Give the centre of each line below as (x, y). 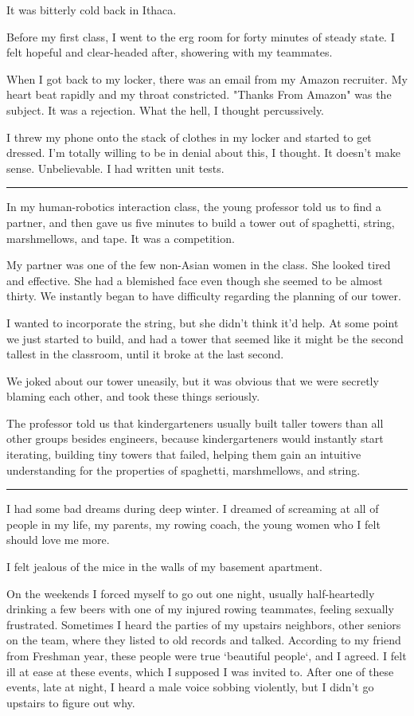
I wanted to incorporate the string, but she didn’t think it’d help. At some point (203, 322)
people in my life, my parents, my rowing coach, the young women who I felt (193, 524)
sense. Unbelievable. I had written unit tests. (115, 168)
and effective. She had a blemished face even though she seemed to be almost (195, 280)
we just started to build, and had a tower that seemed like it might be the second (205, 338)
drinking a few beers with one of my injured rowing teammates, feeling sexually (200, 609)
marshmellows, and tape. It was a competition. (121, 238)
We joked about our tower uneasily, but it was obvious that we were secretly (193, 380)
